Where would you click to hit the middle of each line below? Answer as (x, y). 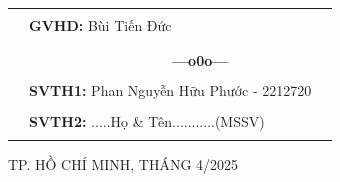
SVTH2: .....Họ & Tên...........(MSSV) (147, 120)
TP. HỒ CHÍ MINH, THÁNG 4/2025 (123, 163)
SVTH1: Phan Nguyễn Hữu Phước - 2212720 (170, 90)
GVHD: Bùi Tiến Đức (100, 25)
